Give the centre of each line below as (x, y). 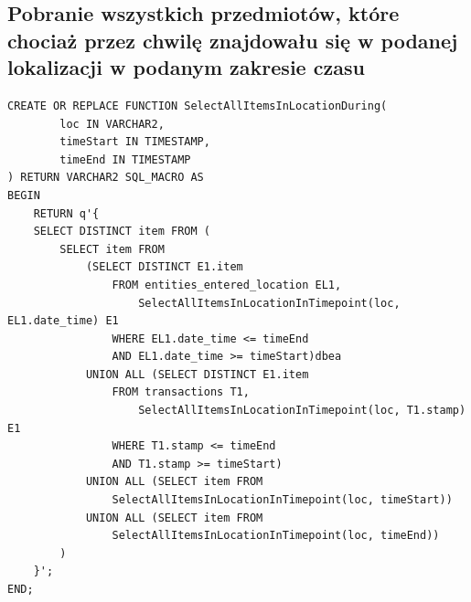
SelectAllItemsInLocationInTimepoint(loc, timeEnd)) (276, 536)
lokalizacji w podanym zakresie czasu (186, 67)
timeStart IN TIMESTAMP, (135, 142)
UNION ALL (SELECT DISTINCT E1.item (197, 374)
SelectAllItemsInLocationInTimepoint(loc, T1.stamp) (302, 411)
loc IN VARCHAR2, (112, 124)
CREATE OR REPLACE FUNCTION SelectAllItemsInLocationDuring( (198, 106)
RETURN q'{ (66, 213)
